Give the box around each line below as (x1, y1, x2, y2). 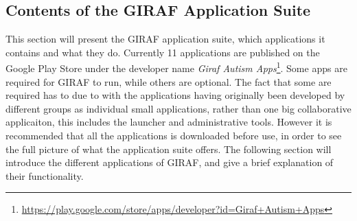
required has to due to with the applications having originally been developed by (5, 88, 345, 102)
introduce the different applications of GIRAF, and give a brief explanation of (5, 155, 334, 170)
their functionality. (5, 168, 84, 183)
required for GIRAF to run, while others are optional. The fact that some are (5, 74, 332, 89)
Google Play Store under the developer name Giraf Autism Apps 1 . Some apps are (5, 59, 347, 75)
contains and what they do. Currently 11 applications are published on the (5, 45, 320, 59)
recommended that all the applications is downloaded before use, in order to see (5, 128, 342, 143)
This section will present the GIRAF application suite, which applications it (5, 32, 325, 46)
